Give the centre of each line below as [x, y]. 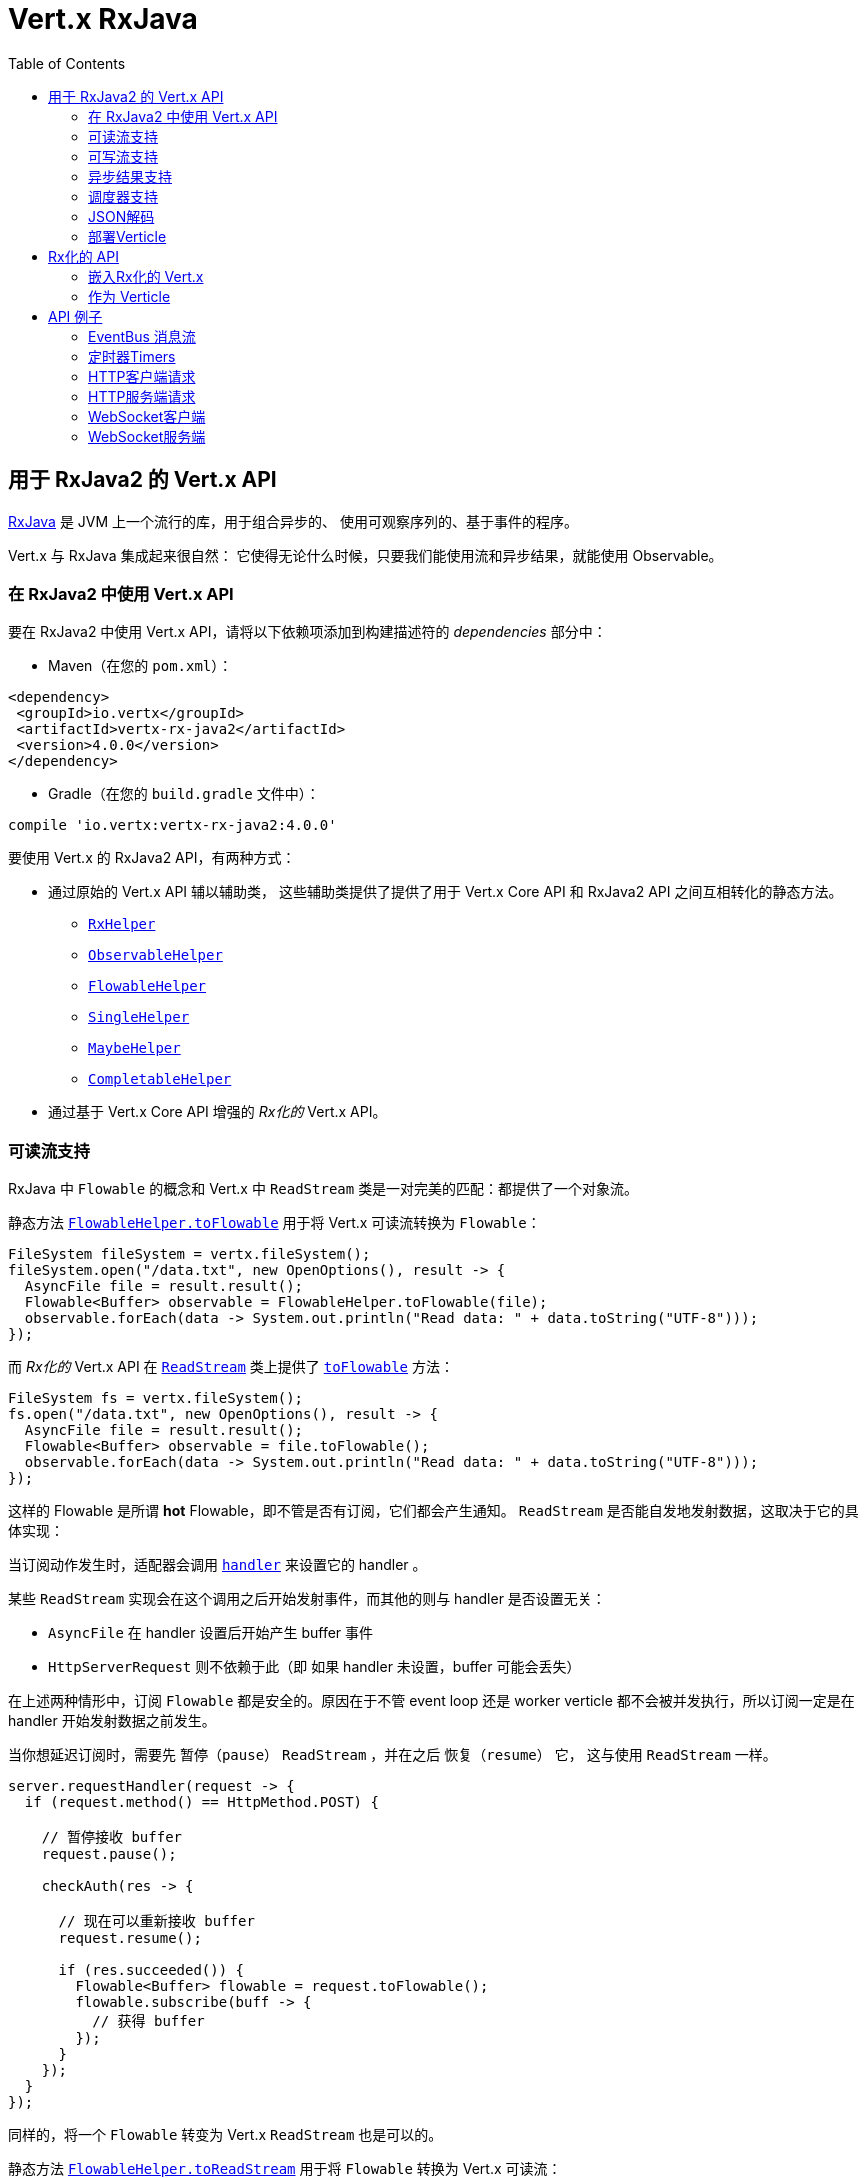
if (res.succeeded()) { [151, 1970]
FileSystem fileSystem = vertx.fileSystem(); [189, 1254]
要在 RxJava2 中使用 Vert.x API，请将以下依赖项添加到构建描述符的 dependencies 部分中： [307, 632]
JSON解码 [121, 216]
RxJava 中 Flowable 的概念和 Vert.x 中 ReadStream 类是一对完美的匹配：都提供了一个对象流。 [323, 1189]
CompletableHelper [160, 1079]
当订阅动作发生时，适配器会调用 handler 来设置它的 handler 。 [217, 1565]
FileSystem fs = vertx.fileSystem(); [156, 1398]
